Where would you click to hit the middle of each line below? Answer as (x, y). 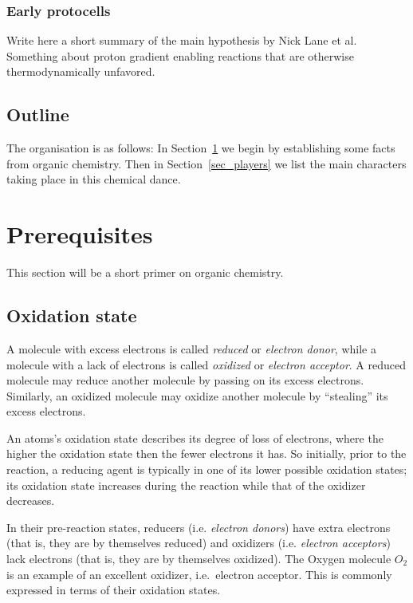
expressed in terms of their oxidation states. (114, 590)
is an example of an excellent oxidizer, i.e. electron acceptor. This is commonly (199, 574)
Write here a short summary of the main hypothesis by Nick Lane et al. (182, 40)
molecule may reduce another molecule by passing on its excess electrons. (185, 380)
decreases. (31, 501)
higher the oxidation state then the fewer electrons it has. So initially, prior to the (206, 453)
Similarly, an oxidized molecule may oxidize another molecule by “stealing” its (197, 395)
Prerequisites (80, 234)
